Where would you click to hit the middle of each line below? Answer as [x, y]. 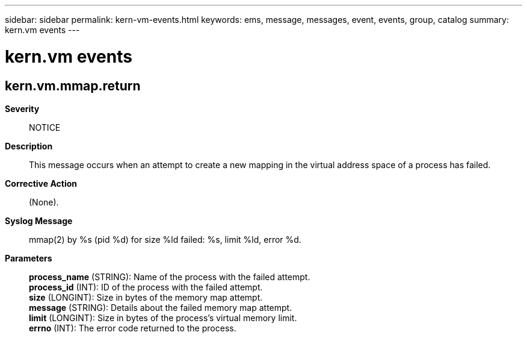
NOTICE [45, 127]
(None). [44, 202]
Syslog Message [39, 221]
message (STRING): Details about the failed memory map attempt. [161, 307]
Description [29, 146]
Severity [22, 108]
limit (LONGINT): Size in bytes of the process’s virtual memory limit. [163, 318]
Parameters [29, 258]
